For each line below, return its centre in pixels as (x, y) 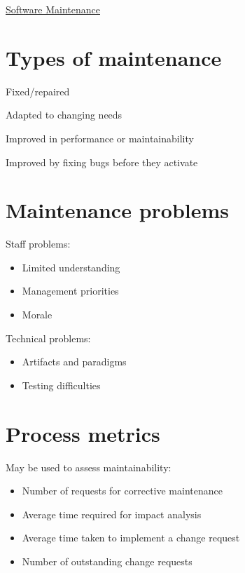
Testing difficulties (61, 385)
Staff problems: (38, 244)
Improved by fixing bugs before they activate (102, 162)
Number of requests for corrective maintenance (122, 491)
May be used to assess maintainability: (89, 467)
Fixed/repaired (38, 91)
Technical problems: (48, 338)
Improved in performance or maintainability (100, 138)
